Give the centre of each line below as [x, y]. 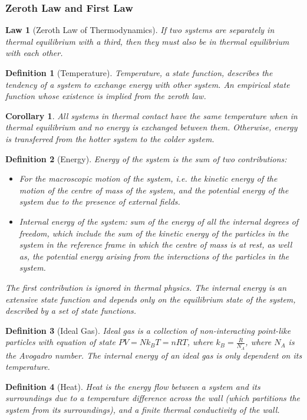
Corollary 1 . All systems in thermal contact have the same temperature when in [151, 115]
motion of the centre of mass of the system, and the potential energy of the [154, 190]
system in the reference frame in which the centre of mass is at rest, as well [156, 245]
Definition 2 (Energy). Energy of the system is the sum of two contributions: [146, 158]
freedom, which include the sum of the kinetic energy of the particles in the [154, 233]
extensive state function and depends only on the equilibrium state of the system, [151, 299]
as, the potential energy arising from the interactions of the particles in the [154, 256]
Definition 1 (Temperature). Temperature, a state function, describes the [139, 73]
